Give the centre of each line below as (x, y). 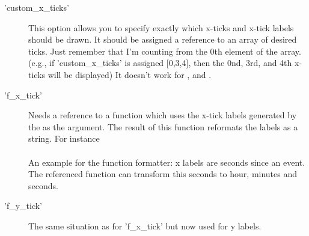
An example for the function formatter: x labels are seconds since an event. (167, 162)
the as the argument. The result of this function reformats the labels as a (163, 126)
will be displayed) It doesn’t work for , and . (130, 74)
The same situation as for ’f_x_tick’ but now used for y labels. (145, 225)
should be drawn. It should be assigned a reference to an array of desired (163, 39)
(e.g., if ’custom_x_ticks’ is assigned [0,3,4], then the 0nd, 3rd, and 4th (160, 63)
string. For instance (64, 138)
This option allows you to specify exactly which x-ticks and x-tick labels (161, 27)
